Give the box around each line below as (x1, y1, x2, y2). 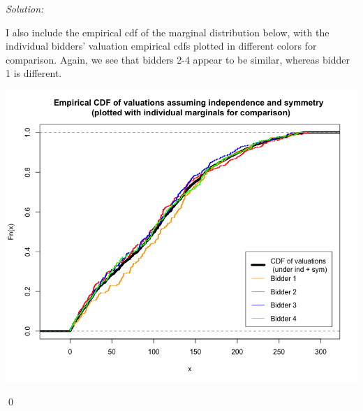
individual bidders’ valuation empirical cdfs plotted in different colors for (6, 38, 317, 53)
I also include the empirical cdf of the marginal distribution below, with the (6, 24, 329, 39)
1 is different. (6, 66, 62, 80)
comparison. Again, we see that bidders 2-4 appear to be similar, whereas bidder (6, 52, 350, 66)
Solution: (6, 1, 44, 15)
